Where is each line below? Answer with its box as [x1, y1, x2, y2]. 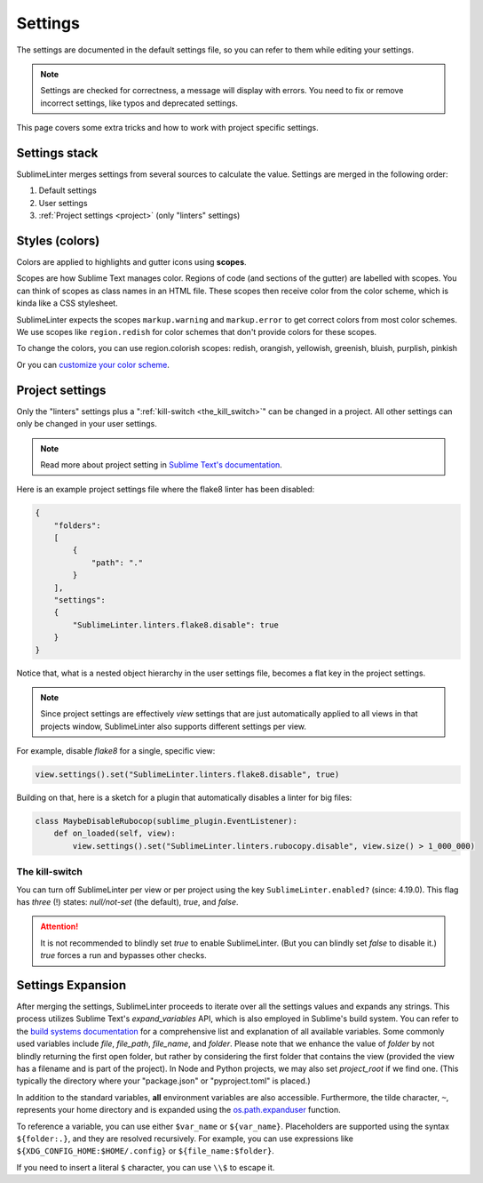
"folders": [53, 520, 101, 531]
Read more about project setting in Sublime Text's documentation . [40, 459, 283, 470]
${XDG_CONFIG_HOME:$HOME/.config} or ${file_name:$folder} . [16, 1146, 274, 1156]
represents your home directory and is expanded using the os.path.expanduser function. [16, 1105, 341, 1115]
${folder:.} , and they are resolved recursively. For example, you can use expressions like [16, 1133, 354, 1144]
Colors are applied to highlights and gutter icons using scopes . [16, 257, 248, 268]
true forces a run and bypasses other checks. [40, 950, 208, 961]
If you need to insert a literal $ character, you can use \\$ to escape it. [16, 1162, 275, 1172]
